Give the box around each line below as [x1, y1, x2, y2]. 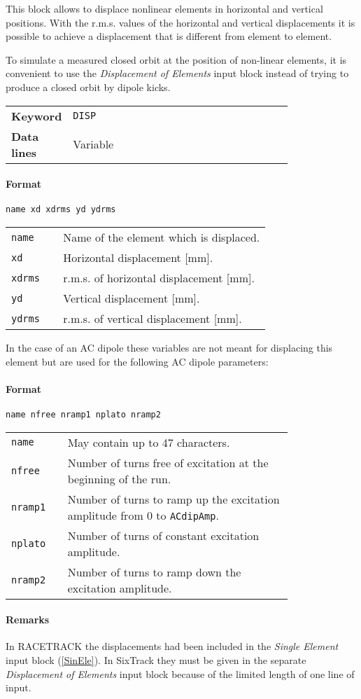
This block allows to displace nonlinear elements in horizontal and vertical [6, 1, 323, 15]
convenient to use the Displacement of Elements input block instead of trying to [6, 66, 349, 81]
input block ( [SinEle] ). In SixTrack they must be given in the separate [6, 653, 306, 667]
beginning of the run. [67, 470, 171, 487]
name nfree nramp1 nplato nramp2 [6, 410, 161, 420]
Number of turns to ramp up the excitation [67, 490, 280, 507]
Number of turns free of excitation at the [67, 454, 269, 471]
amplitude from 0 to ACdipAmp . [67, 506, 219, 523]
